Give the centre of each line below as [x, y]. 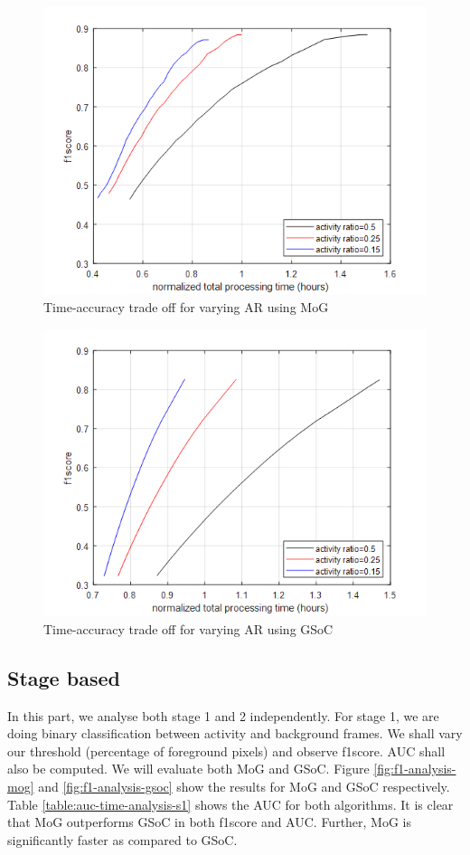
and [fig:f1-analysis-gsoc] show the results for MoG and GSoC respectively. [244, 786]
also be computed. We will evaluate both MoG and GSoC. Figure [188, 769]
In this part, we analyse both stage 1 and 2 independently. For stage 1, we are [223, 715]
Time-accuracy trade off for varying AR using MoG [186, 307]
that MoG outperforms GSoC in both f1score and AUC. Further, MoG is [210, 822]
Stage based [64, 677]
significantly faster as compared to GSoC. [122, 839]
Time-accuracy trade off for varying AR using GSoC [188, 628]
